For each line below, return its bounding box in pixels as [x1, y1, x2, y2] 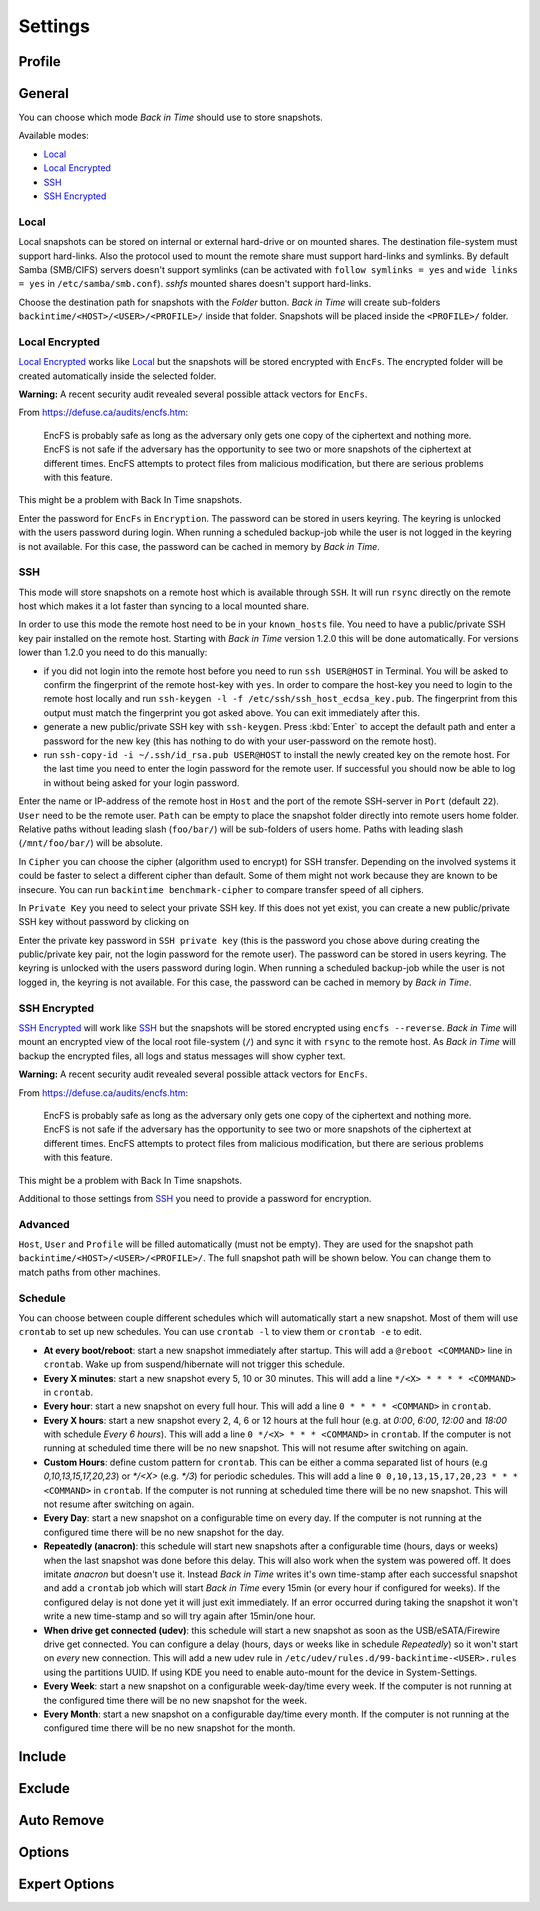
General [18, 85, 70, 102]
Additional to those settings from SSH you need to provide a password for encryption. [18, 1192, 372, 1204]
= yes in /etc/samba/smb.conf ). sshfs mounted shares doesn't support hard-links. [18, 278, 372, 290]
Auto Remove [18, 1812, 105, 1829]
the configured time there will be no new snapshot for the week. [43, 1694, 307, 1706]
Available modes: [18, 130, 89, 142]
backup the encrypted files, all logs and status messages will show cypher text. [18, 1050, 346, 1062]
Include [18, 1748, 67, 1765]
